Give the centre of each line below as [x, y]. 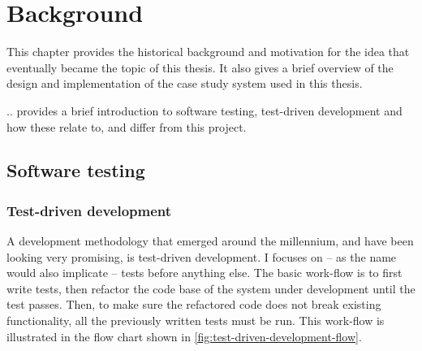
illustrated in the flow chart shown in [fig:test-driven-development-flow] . [184, 336]
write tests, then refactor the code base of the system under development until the [211, 288]
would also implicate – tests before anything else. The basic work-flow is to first [205, 273]
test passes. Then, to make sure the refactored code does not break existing [194, 304]
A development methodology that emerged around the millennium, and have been [210, 241]
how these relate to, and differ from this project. [127, 126]
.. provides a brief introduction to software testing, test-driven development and [205, 110]
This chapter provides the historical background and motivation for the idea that [208, 52]
